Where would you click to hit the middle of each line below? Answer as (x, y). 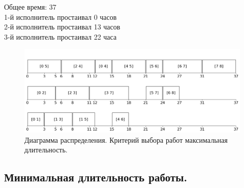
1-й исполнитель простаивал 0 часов (60, 17)
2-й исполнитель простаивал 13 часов (62, 27)
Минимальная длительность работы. (96, 177)
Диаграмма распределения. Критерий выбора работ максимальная (126, 139)
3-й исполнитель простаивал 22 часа (60, 36)
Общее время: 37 (30, 7)
